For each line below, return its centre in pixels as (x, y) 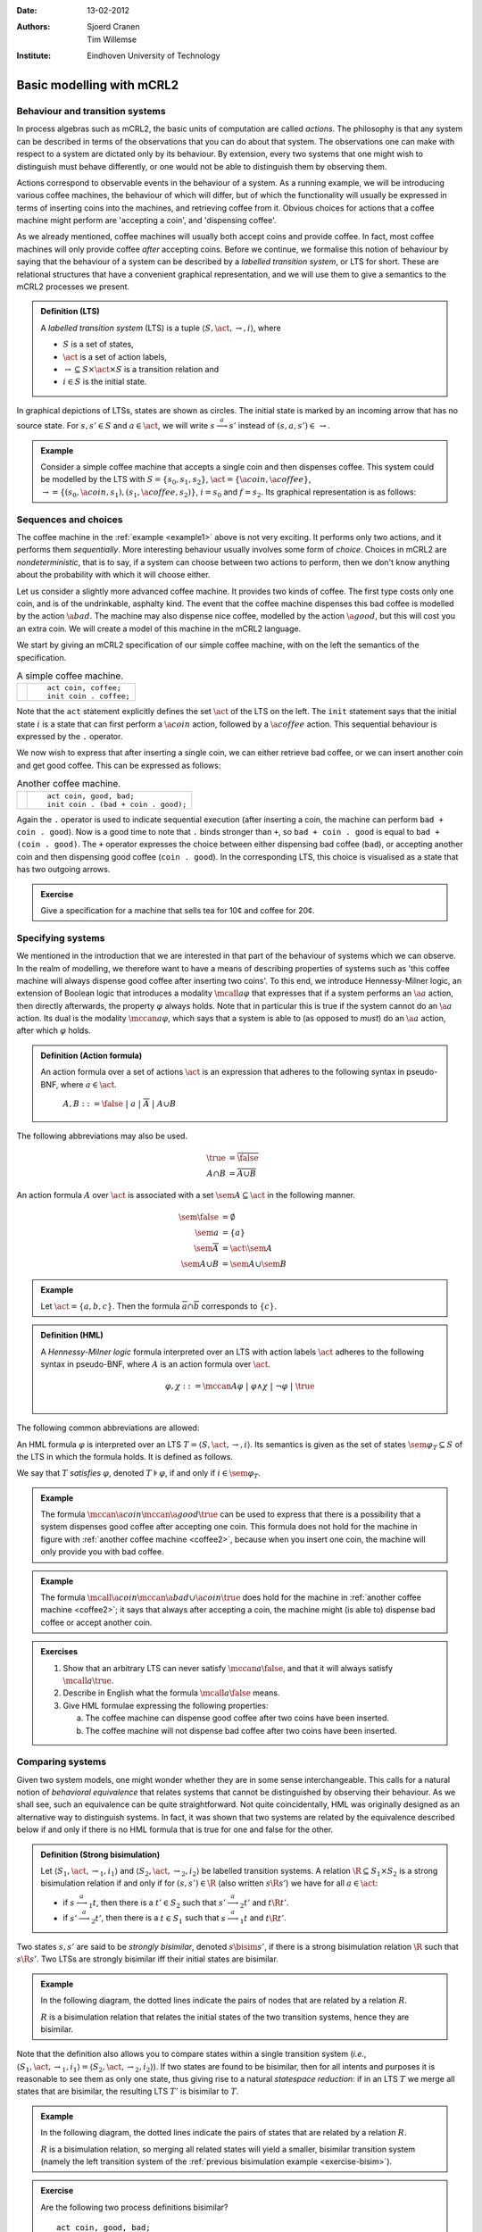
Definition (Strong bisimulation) (100, 1854)
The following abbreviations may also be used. (102, 1136)
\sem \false (199, 1217)
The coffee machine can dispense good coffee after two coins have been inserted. (237, 1718)
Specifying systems (61, 937)
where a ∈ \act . (89, 1084)
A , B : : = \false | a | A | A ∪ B (120, 1104)
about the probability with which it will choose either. (113, 575)
